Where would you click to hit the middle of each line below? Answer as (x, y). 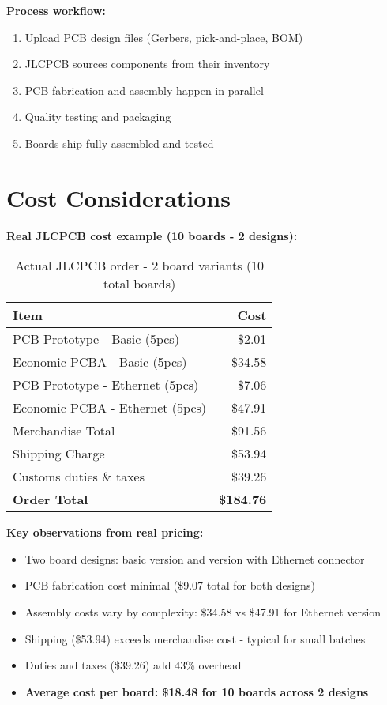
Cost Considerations (118, 197)
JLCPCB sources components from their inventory (147, 64)
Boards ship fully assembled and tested (119, 143)
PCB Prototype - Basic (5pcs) (96, 339)
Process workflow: (56, 10)
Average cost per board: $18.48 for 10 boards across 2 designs (197, 691)
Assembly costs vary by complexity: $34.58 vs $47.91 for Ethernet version (203, 612)
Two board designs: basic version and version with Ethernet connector (195, 558)
